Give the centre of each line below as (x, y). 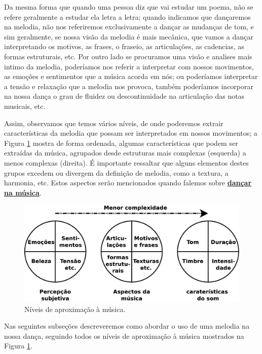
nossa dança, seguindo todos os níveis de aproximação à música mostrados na (124, 336)
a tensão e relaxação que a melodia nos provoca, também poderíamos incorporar (129, 86)
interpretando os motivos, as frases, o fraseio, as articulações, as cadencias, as (124, 46)
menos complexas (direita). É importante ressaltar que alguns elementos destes (126, 162)
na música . (23, 192)
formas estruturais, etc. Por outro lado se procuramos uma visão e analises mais (128, 56)
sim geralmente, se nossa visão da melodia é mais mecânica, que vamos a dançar (129, 36)
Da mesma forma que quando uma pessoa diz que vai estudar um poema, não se (129, 7)
